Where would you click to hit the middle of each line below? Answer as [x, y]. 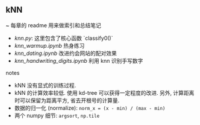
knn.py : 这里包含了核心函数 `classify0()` [64, 38]
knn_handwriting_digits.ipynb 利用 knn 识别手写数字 [79, 60]
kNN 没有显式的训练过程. [45, 85]
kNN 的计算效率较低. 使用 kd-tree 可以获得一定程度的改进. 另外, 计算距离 [104, 92]
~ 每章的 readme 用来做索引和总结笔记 [54, 25]
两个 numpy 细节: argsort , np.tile [57, 115]
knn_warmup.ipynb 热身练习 [49, 45]
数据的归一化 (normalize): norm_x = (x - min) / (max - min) [90, 107]
